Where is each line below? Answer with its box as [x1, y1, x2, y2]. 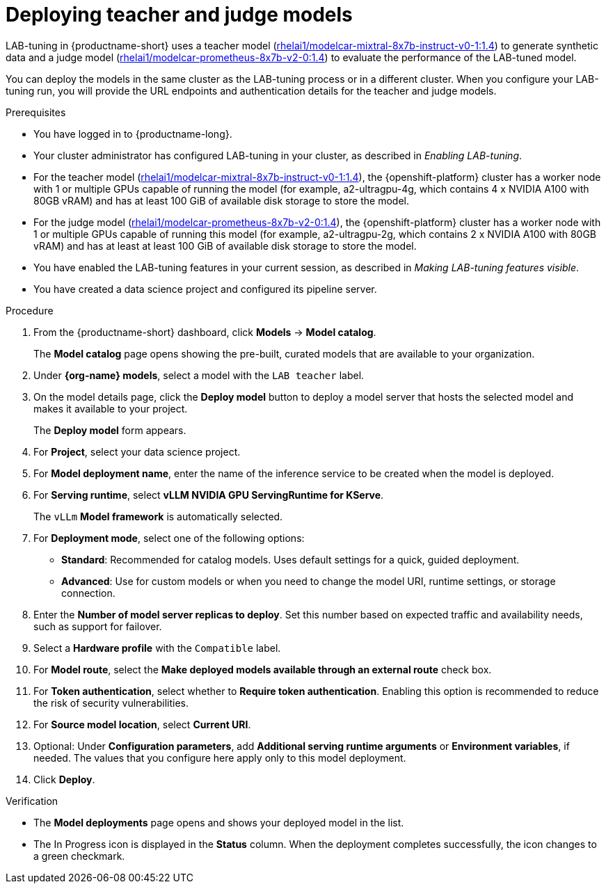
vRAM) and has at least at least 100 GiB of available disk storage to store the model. [33, 239, 417, 252]
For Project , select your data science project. [33, 445, 241, 458]
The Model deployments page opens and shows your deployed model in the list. [33, 816, 404, 828]
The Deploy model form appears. [33, 424, 186, 436]
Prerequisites [6, 106, 66, 118]
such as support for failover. [33, 620, 162, 632]
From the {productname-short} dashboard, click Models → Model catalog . [33, 326, 376, 338]
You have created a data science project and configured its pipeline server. [33, 282, 377, 295]
